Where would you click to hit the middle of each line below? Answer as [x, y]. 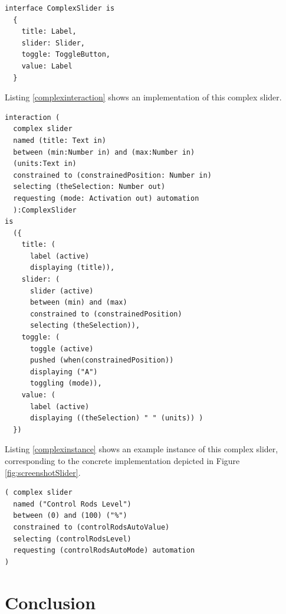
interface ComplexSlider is [60, 8]
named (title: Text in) [60, 140]
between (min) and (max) [78, 303]
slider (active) [62, 291]
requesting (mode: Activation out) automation [106, 198]
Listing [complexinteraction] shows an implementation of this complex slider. [143, 97]
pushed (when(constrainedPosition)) [102, 360]
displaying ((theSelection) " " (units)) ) [116, 418]
